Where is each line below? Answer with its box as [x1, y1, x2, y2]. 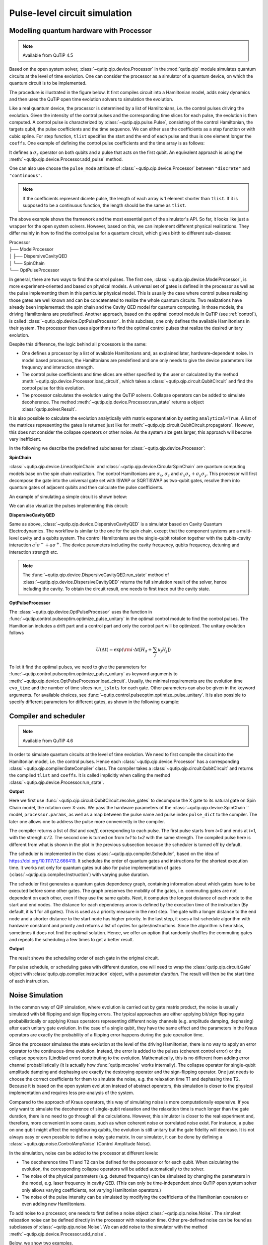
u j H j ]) [157, 647, 171, 654]
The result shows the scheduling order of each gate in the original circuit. [9, 955, 159, 961]
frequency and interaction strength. [21, 364, 94, 371]
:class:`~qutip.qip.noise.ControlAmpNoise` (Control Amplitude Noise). [9, 1141, 151, 1147]
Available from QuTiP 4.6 [22, 738, 73, 744]
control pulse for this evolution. [21, 385, 85, 391]
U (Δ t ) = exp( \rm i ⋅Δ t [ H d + [96, 647, 152, 654]
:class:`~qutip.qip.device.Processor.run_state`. [9, 779, 104, 785]
